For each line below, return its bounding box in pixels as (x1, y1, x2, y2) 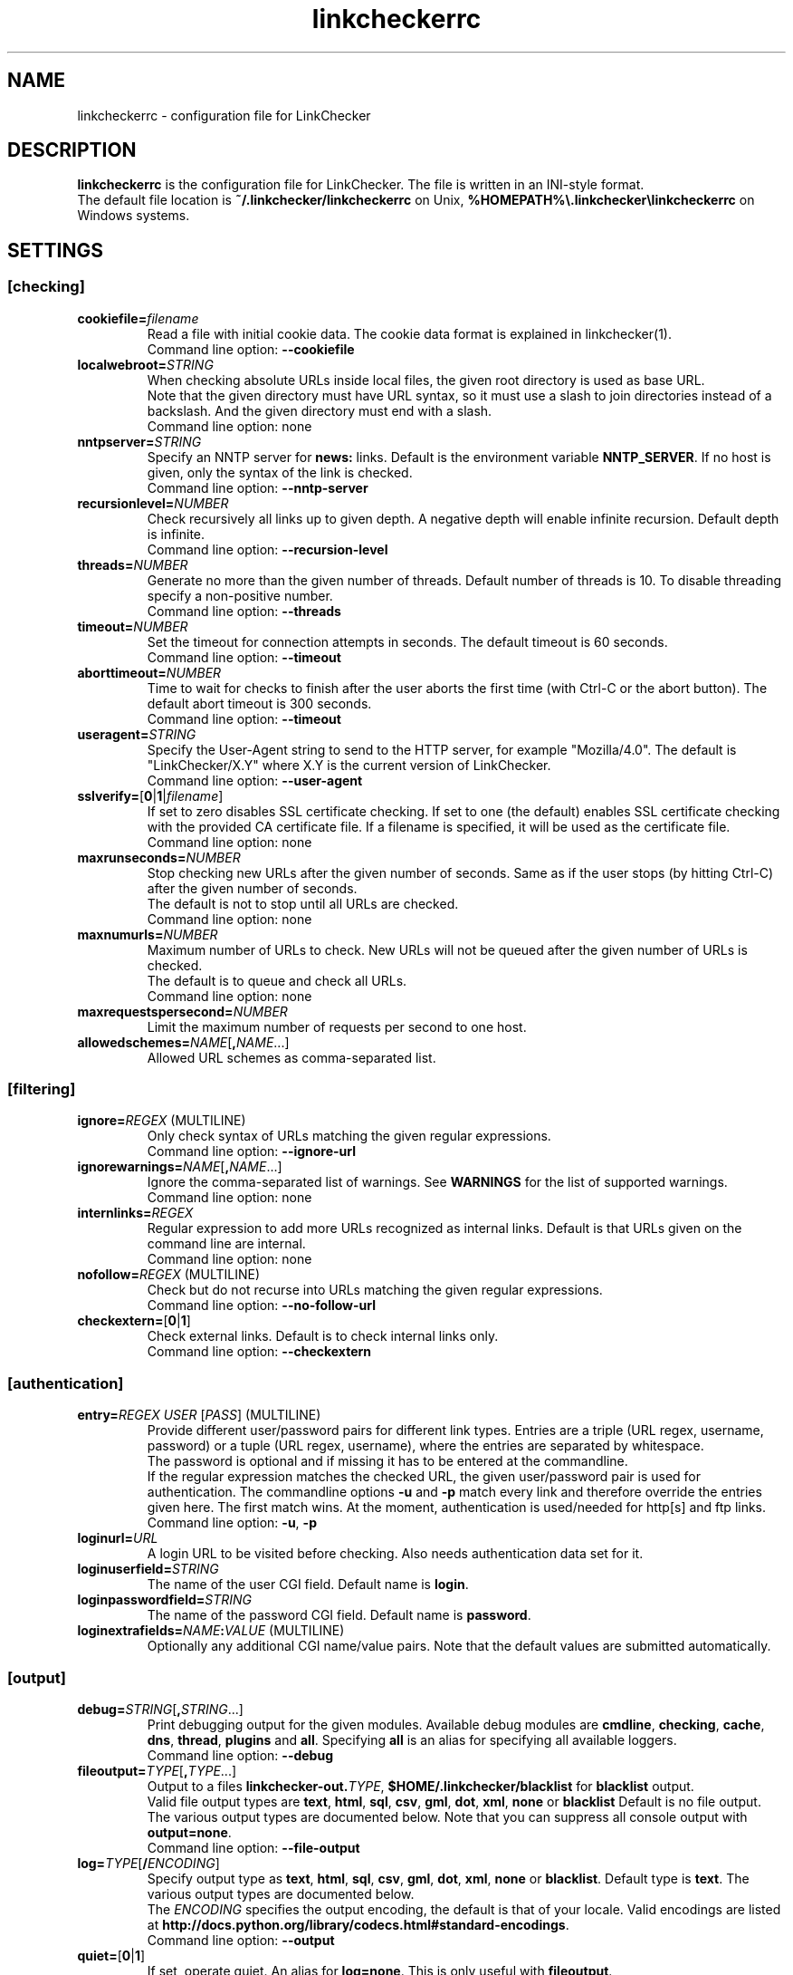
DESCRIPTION (7, 139, 137, 162)
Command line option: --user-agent (147, 772, 363, 788)
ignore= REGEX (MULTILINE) (77, 1113, 246, 1129)
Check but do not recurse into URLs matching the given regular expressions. (147, 1282, 603, 1298)
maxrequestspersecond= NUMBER (77, 1003, 288, 1019)
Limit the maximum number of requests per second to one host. (147, 1018, 527, 1035)
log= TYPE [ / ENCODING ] (77, 1855, 220, 1871)
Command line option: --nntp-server (147, 479, 368, 496)
